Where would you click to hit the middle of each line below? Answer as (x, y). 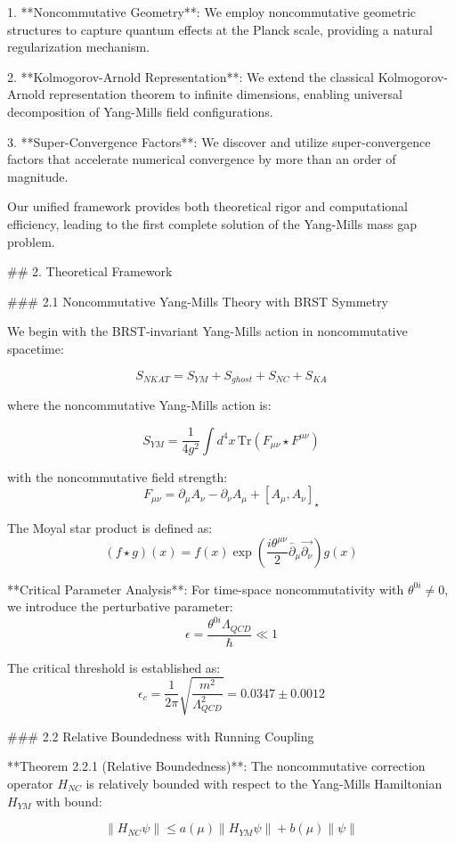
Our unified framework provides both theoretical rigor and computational (207, 206)
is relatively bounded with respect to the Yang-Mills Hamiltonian (264, 784)
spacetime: (36, 348)
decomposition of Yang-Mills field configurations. (140, 111)
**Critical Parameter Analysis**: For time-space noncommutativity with (206, 589)
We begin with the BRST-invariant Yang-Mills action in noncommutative (207, 331)
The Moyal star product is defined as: (110, 527)
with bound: (69, 801)
